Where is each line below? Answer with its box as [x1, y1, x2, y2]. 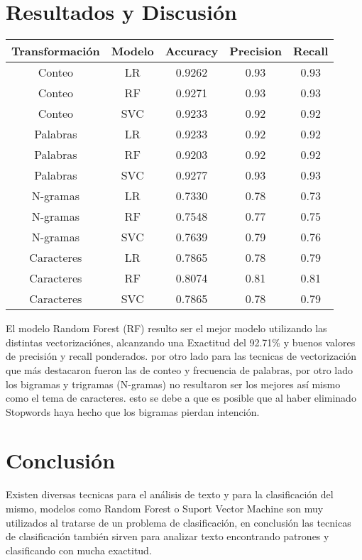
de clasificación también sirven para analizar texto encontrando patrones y [6, 529, 329, 544]
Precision [229, 43, 282, 60]
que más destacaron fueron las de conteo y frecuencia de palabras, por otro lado [6, 362, 353, 377]
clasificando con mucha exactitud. [6, 542, 152, 557]
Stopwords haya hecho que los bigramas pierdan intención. [6, 404, 260, 419]
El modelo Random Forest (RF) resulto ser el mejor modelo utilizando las [6, 321, 327, 336]
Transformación [11, 43, 100, 60]
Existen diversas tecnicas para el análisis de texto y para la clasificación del [6, 487, 334, 502]
